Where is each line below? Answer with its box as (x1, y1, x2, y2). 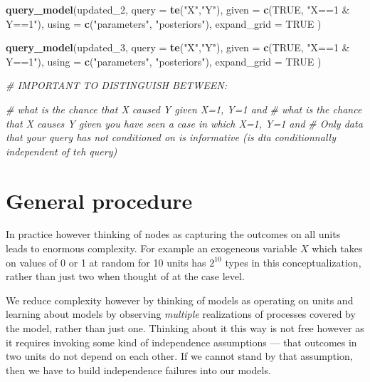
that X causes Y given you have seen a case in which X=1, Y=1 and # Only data (6, 115, 363, 130)
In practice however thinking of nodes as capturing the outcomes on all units (6, 227, 341, 242)
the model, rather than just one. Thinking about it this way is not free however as (6, 321, 364, 336)
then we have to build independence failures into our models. (6, 362, 271, 377)
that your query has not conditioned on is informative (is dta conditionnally (6, 130, 336, 145)
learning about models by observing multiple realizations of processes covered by (6, 306, 356, 321)
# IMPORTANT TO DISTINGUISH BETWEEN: (6, 78, 227, 93)
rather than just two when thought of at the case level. (6, 269, 245, 284)
